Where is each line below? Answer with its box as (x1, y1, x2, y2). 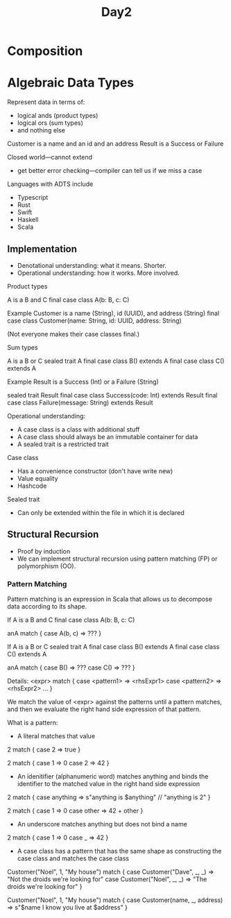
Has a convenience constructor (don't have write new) (17, 466, 173, 475)
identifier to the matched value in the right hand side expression (17, 780, 200, 788)
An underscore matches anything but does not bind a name (17, 820, 187, 828)
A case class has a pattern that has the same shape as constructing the (17, 847, 222, 856)
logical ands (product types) (17, 112, 99, 120)
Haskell (17, 216, 39, 224)
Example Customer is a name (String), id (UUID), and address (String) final (7, 309, 220, 317)
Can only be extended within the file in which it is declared (17, 508, 185, 517)
